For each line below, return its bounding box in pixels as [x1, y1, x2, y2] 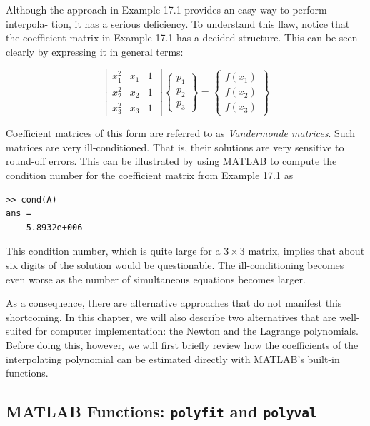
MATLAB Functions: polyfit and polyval [6, 400, 317, 422]
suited [6, 323, 32, 338]
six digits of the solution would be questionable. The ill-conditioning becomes [6, 257, 344, 272]
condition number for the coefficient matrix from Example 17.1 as [6, 167, 294, 182]
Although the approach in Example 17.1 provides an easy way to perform [6, 2, 327, 16]
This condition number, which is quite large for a [6, 243, 221, 258]
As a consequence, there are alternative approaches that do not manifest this [6, 295, 342, 310]
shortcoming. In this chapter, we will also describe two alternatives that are [6, 309, 336, 324]
